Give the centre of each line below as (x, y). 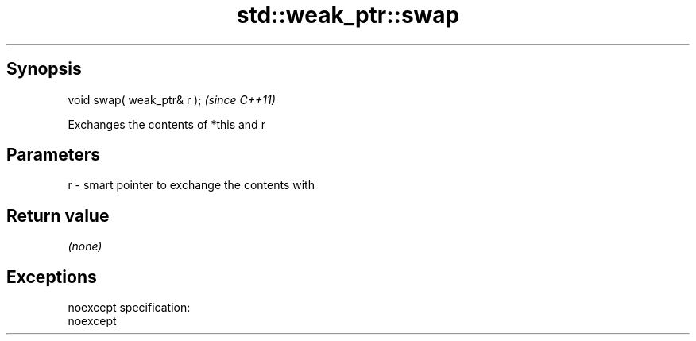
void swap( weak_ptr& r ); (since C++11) (172, 99)
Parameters (53, 155)
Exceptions (52, 277)
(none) (85, 246)
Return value (58, 215)
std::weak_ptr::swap (348, 15)
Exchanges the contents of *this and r (166, 124)
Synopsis (44, 69)
